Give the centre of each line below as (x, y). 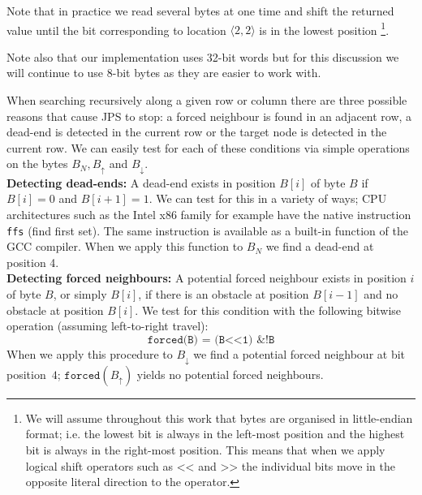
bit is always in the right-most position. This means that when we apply (205, 450)
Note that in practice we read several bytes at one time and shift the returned (200, 11)
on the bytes (37, 164)
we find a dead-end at (320, 246)
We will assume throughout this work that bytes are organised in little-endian (219, 418)
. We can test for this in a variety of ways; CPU (268, 198)
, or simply (80, 294)
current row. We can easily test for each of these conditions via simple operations (208, 147)
